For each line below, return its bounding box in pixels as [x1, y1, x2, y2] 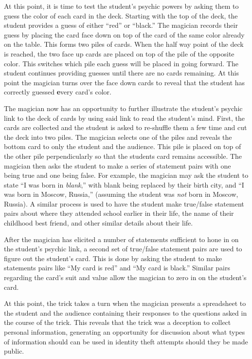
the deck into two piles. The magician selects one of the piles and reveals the [4, 132, 232, 142]
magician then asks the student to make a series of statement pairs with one [4, 160, 231, 170]
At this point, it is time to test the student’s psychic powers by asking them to [4, 1, 239, 11]
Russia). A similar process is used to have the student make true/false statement [4, 198, 244, 208]
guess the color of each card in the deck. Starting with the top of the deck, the [4, 10, 238, 20]
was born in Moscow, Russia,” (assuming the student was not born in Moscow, [4, 189, 238, 199]
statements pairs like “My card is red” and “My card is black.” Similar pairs [4, 263, 231, 273]
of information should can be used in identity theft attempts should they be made [4, 336, 248, 346]
